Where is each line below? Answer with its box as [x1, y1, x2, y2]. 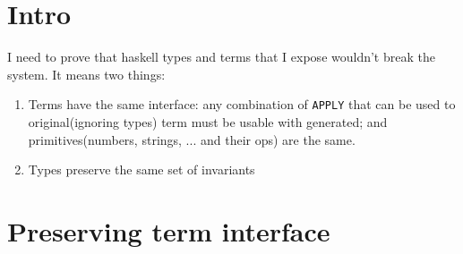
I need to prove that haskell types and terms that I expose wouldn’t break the [7, 47, 435, 66]
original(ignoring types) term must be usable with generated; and [28, 112, 388, 131]
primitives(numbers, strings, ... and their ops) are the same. [28, 130, 356, 148]
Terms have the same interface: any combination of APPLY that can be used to [28, 95, 456, 114]
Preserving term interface [7, 212, 330, 249]
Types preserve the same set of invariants [28, 160, 255, 179]
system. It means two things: [7, 64, 166, 83]
